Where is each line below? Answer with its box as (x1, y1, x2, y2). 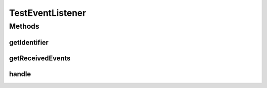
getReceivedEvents (9, 54, 71, 62)
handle (9, 70, 31, 78)
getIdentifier (9, 38, 49, 46)
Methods (9, 22, 40, 31)
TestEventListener (9, 7, 87, 18)
